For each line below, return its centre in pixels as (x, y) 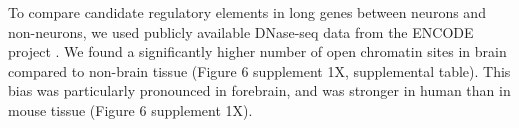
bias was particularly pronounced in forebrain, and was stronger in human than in (259, 90)
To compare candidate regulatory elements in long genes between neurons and (247, 12)
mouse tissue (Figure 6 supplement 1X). (130, 109)
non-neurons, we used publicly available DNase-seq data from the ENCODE (241, 31)
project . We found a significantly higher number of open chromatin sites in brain (257, 51)
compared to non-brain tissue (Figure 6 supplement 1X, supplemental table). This (259, 70)
